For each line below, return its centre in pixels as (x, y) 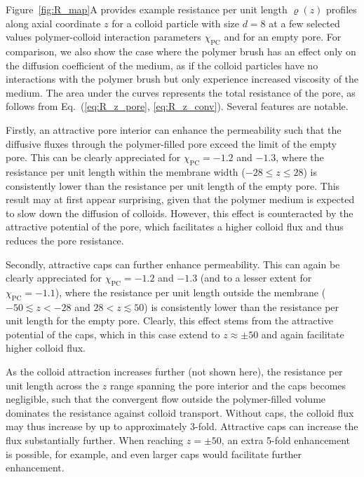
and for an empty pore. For (283, 37)
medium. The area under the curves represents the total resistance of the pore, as (181, 92)
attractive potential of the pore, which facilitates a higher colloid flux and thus (175, 227)
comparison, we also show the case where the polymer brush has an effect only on (181, 51)
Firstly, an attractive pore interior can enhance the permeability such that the (174, 129)
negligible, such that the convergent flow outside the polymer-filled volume (166, 399)
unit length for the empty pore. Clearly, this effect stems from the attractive (170, 320)
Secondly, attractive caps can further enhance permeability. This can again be (173, 264)
